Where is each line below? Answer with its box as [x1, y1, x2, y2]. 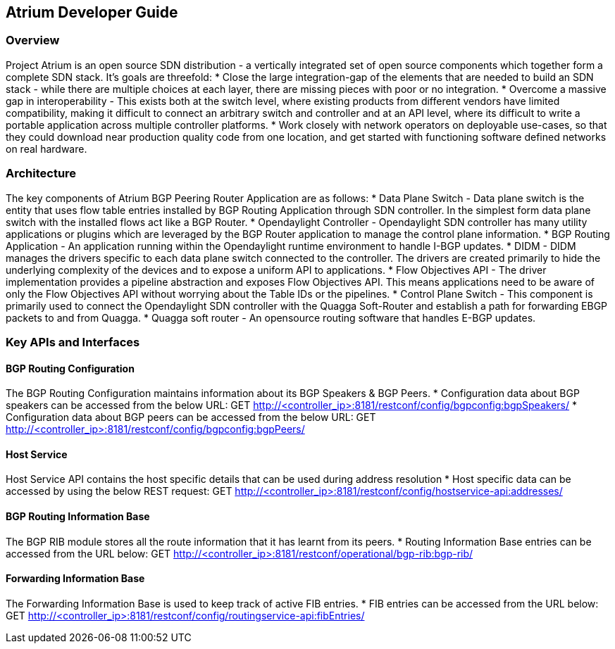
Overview [6, 33, 60, 48]
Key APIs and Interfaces [6, 334, 140, 349]
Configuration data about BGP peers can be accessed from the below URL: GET [6, 411, 376, 424]
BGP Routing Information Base [6, 510, 150, 522]
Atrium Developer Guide [6, 4, 178, 21]
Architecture [6, 166, 77, 181]
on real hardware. [6, 142, 87, 155]
